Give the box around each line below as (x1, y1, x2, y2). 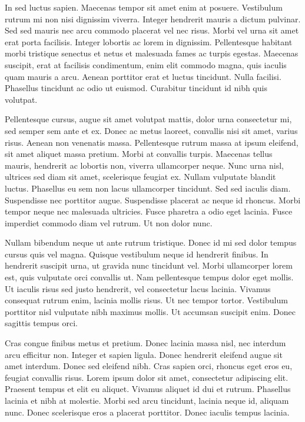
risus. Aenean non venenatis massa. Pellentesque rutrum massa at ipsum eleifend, (5, 136, 299, 148)
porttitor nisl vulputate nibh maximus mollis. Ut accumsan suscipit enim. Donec (5, 305, 296, 317)
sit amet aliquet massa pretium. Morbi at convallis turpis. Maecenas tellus (5, 148, 273, 160)
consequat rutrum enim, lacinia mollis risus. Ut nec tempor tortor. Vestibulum (5, 294, 288, 306)
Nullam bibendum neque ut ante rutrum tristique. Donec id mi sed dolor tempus (5, 236, 297, 249)
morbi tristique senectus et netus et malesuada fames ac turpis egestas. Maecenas (5, 47, 299, 59)
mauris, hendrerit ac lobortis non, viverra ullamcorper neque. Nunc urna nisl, (5, 159, 284, 171)
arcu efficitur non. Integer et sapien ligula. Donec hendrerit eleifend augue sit (5, 348, 283, 360)
